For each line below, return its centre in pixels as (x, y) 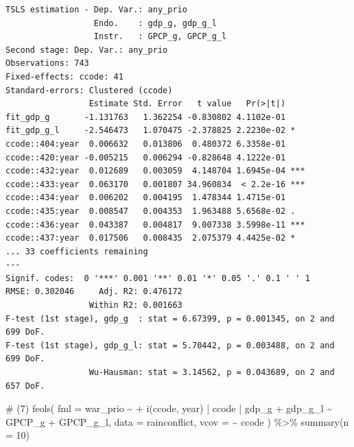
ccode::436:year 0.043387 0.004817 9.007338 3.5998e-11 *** (155, 225)
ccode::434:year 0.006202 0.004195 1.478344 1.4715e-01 (146, 198)
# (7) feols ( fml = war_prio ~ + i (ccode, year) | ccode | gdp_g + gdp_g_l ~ (169, 408)
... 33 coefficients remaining (77, 251)
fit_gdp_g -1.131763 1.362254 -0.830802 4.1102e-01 (146, 117)
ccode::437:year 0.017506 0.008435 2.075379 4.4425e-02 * (151, 238)
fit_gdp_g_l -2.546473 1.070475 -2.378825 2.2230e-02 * (151, 131)
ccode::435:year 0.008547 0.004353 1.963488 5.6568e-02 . (151, 211)
